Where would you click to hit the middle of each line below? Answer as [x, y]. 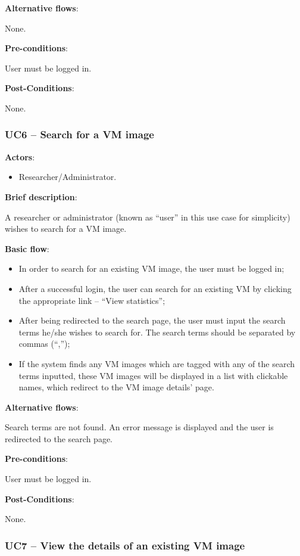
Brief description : [41, 196]
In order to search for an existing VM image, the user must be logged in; [151, 268]
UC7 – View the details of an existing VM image [125, 545]
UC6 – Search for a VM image [79, 134]
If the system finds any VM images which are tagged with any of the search [157, 363]
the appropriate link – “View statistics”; [92, 300]
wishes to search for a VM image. [66, 229]
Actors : [20, 156]
